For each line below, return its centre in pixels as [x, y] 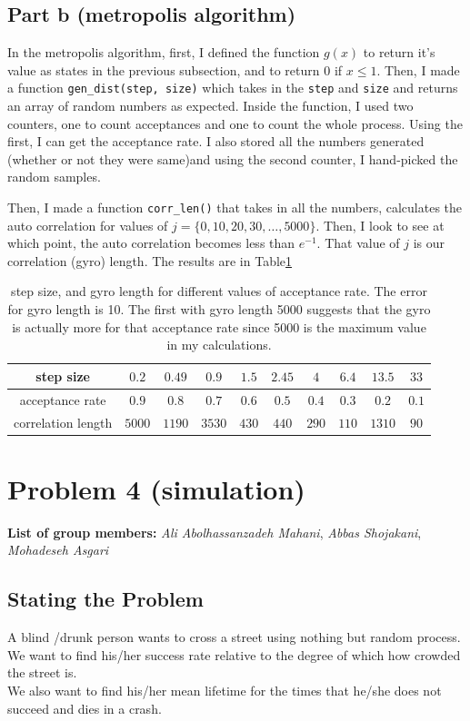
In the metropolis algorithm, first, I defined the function [164, 52]
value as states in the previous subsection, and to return [164, 69]
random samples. [54, 177]
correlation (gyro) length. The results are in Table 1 [150, 260]
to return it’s [399, 52]
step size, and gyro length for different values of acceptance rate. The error [219, 291]
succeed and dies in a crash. [85, 708]
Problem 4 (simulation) [156, 488]
